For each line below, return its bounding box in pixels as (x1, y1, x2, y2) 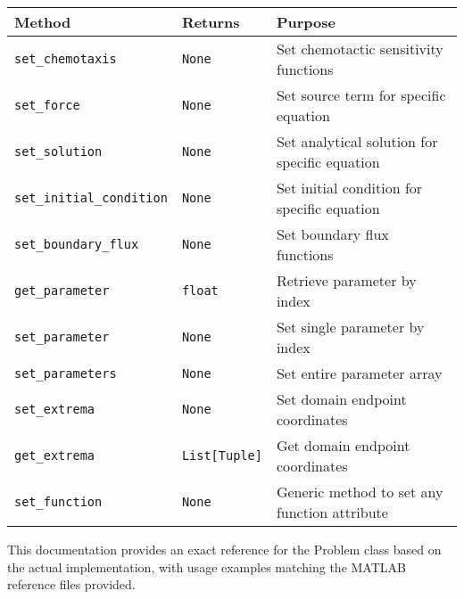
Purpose (276, 12, 336, 32)
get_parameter (14, 283, 110, 298)
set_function (14, 495, 103, 509)
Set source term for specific (276, 85, 446, 105)
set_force (14, 98, 80, 112)
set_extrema (14, 402, 95, 416)
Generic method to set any (276, 481, 443, 502)
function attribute (276, 502, 388, 522)
